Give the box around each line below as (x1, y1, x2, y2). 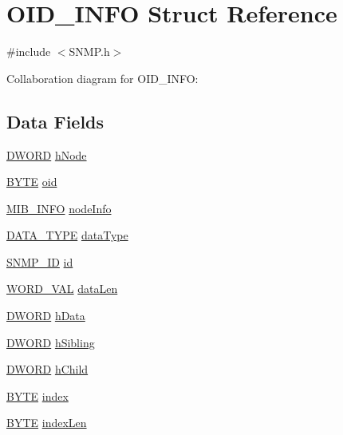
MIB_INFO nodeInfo (6, 200, 112, 216)
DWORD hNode (6, 146, 87, 163)
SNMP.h (69, 43, 110, 60)
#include (6, 43, 51, 60)
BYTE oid (6, 173, 57, 190)
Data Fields (6, 109, 104, 133)
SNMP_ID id (6, 253, 73, 270)
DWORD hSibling (6, 334, 95, 350)
